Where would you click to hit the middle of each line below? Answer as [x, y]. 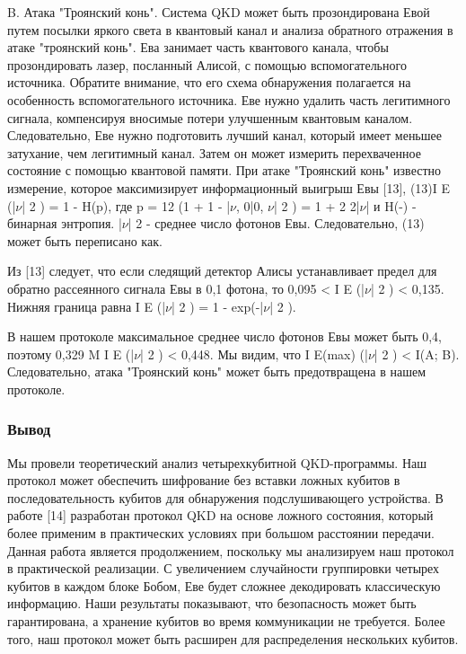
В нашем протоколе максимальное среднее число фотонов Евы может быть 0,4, [225, 336]
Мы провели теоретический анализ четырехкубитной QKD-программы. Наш [217, 462]
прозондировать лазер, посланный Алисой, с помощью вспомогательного [207, 64]
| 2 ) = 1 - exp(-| [217, 306]
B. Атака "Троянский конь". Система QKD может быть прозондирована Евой [219, 12]
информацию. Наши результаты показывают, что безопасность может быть [212, 603]
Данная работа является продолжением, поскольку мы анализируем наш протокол [231, 550]
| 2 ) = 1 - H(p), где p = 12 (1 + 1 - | [126, 205]
